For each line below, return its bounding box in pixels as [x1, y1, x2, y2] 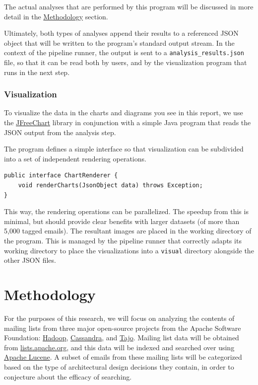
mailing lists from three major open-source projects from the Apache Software [4, 322, 241, 333]
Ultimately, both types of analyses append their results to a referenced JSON [4, 28, 239, 38]
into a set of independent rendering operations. [4, 153, 146, 163]
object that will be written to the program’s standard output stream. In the [4, 37, 235, 48]
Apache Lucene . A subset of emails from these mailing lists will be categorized [4, 352, 242, 362]
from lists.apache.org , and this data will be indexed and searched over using [4, 342, 235, 352]
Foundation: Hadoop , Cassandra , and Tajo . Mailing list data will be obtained [4, 332, 239, 343]
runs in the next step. [4, 67, 70, 77]
